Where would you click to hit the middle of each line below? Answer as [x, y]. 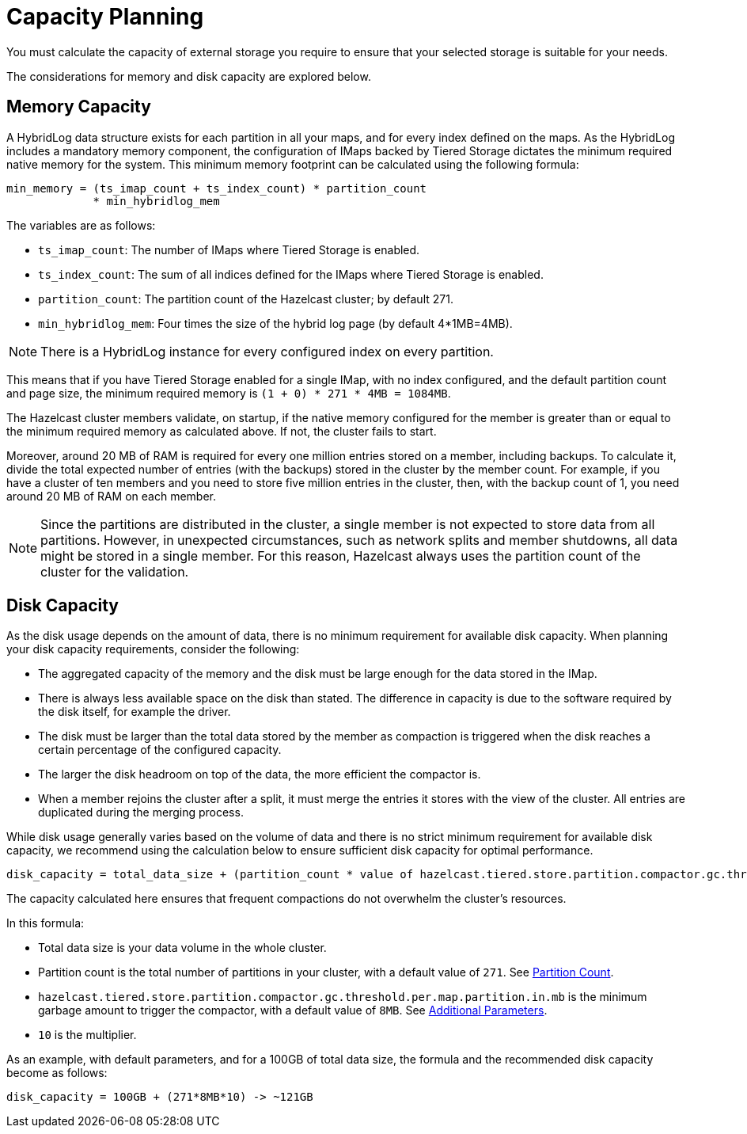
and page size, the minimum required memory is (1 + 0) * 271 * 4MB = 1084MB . [229, 393]
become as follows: [57, 1073]
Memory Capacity [79, 107]
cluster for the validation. [115, 571]
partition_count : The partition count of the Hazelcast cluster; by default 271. [246, 299]
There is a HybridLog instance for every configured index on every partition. [267, 351]
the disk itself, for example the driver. [135, 712]
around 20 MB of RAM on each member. [112, 496]
